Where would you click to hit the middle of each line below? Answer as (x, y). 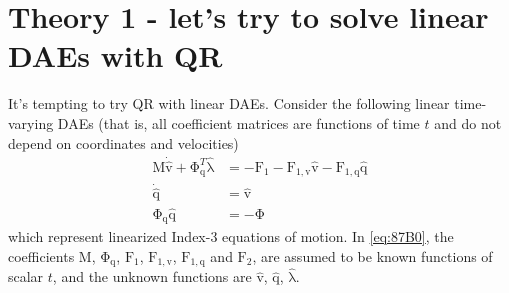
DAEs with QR (115, 55)
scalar (26, 276)
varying (31, 122)
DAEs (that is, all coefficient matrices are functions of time (238, 122)
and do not (468, 122)
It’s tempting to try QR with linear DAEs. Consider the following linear (229, 103)
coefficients (41, 255)
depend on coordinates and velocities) (123, 142)
